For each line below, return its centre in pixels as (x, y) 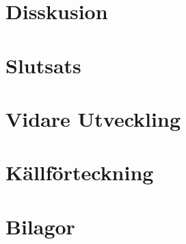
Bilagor (40, 226)
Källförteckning (80, 172)
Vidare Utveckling (93, 118)
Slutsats (43, 65)
